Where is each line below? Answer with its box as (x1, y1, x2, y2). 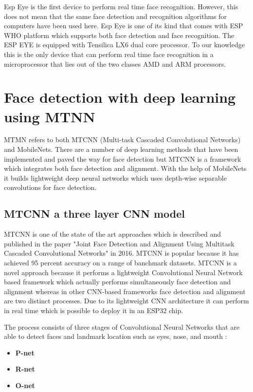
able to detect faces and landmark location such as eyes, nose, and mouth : (4, 331, 227, 341)
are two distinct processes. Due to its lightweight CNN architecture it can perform (4, 296, 249, 306)
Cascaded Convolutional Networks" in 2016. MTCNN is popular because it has (4, 248, 239, 258)
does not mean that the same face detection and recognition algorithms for (4, 11, 227, 21)
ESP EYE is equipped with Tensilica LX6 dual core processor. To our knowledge (4, 39, 245, 50)
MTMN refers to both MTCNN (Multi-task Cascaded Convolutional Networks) (4, 134, 241, 145)
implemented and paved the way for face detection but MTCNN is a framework (4, 153, 241, 164)
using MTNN (4, 106, 95, 126)
